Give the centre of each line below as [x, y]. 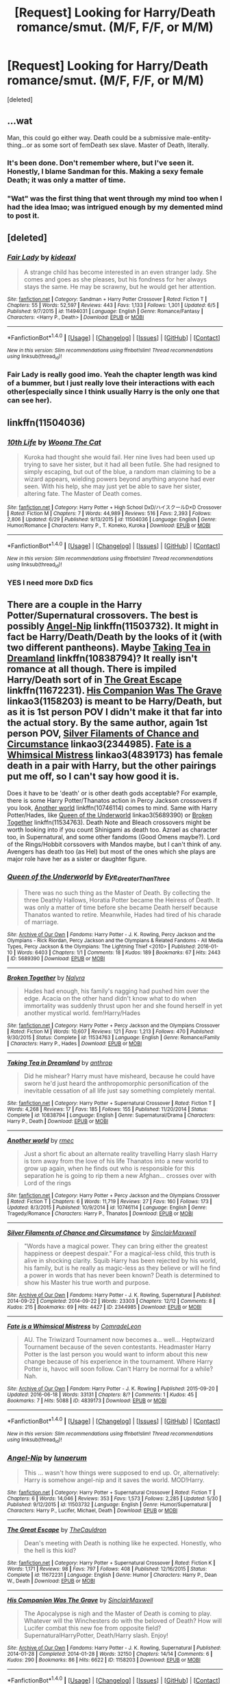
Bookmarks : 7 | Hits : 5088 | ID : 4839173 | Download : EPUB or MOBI [87, 1401]
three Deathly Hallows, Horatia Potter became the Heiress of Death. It [122, 900]
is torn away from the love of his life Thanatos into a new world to [116, 1161]
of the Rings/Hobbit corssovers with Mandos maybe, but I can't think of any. [115, 844]
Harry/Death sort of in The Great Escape [95, 680]
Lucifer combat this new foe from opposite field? [92, 1628]
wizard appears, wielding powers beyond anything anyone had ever [119, 479]
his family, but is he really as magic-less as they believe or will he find [122, 1268]
